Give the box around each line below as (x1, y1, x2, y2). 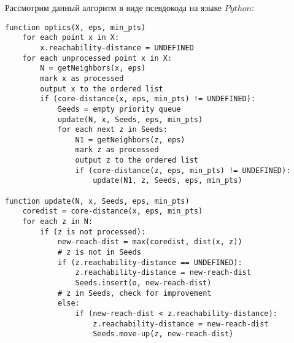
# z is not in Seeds (57, 248, 141, 257)
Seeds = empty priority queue (57, 104, 181, 114)
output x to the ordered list (40, 84, 163, 93)
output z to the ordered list (75, 156, 198, 165)
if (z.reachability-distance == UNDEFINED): (57, 258, 242, 267)
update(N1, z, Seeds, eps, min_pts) (93, 176, 242, 185)
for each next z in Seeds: (57, 125, 168, 134)
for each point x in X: (22, 33, 120, 42)
